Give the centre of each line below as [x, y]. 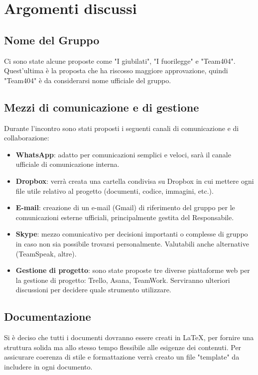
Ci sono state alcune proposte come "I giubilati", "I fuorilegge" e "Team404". [120, 61]
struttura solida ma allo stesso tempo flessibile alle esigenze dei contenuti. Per [123, 347]
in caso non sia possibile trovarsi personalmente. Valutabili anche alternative [132, 243]
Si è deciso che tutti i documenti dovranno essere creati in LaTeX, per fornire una [129, 337]
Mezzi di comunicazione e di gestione [102, 107]
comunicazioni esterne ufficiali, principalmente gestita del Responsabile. [125, 217]
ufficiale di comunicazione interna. [67, 164]
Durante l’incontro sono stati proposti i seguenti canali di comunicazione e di [122, 128]
